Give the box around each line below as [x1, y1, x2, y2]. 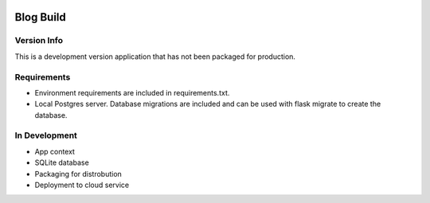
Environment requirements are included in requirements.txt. [34, 88, 230, 97]
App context [34, 146, 76, 156]
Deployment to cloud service [34, 180, 130, 189]
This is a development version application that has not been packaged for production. [14, 52, 296, 61]
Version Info [14, 35, 64, 46]
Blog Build [14, 10, 67, 24]
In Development [14, 130, 77, 141]
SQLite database [34, 158, 89, 167]
